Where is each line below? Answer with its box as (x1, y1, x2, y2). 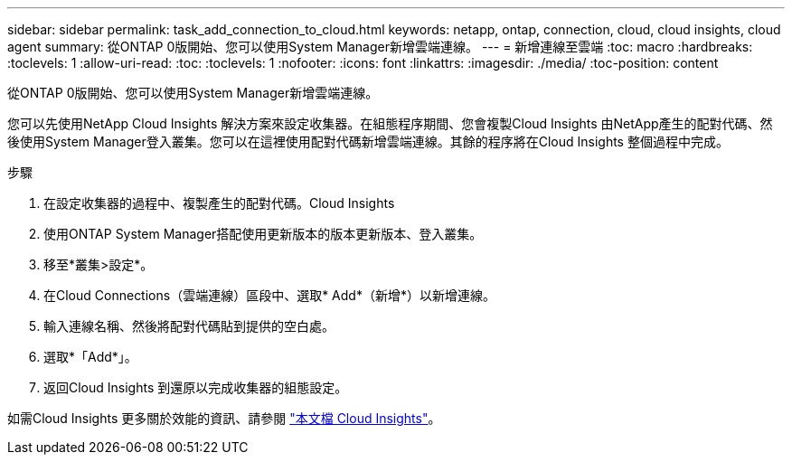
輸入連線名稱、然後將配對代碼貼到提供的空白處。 (43, 318, 335, 334)
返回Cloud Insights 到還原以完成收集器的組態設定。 (43, 380, 348, 395)
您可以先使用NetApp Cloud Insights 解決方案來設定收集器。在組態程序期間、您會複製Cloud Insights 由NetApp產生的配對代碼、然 (7, 116, 773, 131)
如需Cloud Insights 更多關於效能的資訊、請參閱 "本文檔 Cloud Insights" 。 (7, 410, 441, 426)
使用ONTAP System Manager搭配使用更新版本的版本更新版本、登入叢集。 (43, 226, 483, 241)
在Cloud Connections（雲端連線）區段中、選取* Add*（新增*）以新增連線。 (43, 288, 495, 303)
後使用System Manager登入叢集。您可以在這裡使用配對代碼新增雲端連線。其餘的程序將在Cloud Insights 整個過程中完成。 (7, 134, 729, 149)
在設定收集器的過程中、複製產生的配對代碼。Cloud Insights (43, 195, 395, 211)
